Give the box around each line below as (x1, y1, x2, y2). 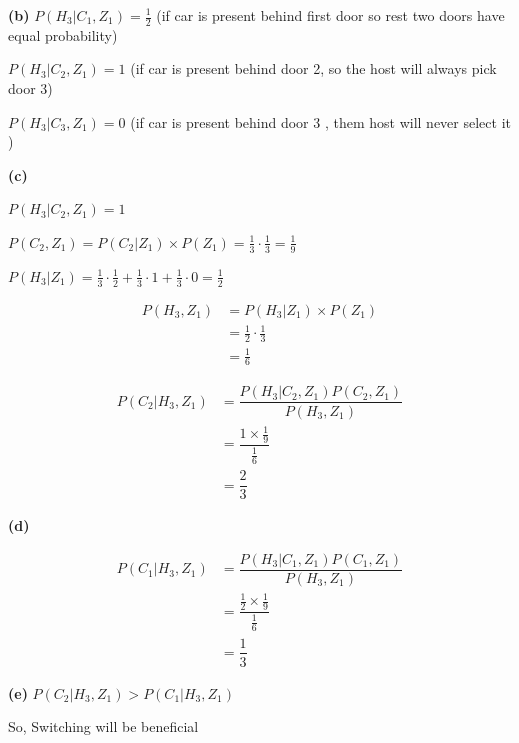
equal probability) (8, 24, 118, 45)
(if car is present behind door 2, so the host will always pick (130, 58, 497, 79)
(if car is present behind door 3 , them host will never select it (130, 111, 511, 132)
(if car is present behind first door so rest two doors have (156, 5, 505, 25)
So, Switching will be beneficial (8, 716, 199, 737)
